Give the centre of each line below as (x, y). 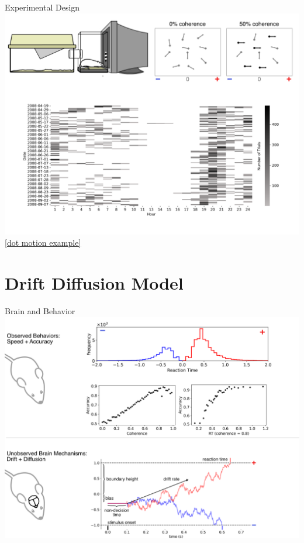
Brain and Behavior (40, 310)
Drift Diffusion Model (94, 282)
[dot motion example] (43, 243)
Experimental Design (42, 7)
